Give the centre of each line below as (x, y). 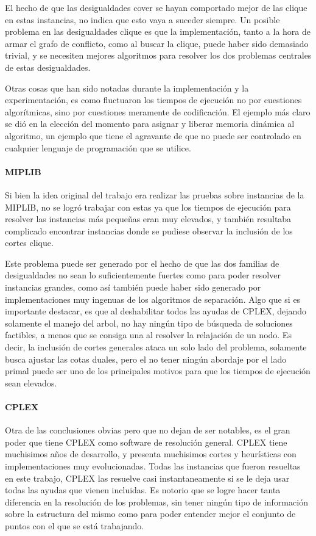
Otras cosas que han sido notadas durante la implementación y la (127, 88)
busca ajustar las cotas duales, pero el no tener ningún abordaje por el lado (146, 359)
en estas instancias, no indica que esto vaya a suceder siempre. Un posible (142, 19)
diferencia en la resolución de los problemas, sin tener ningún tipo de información (156, 502)
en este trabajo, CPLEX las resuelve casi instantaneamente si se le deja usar (147, 478)
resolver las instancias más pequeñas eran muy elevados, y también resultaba (148, 219)
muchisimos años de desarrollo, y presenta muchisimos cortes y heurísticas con (151, 454)
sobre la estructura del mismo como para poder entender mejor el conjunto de (150, 514)
